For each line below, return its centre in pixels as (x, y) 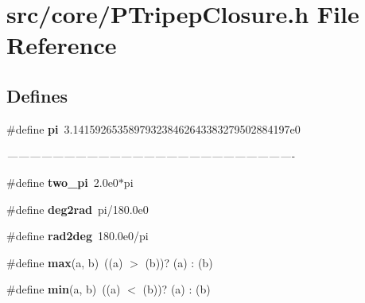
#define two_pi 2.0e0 (62, 182)
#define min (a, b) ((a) (64, 289)
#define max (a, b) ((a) (65, 262)
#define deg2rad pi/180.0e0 (78, 209)
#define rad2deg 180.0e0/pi (78, 236)
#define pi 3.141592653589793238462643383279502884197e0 (153, 128)
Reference (62, 45)
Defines (37, 95)
